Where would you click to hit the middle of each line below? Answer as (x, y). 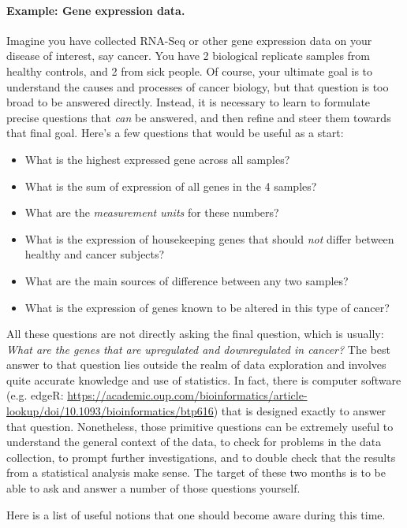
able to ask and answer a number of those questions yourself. (153, 488)
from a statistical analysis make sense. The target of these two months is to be (196, 472)
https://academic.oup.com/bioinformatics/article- (187, 395)
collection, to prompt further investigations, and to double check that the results (201, 457)
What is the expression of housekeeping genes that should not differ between (209, 238)
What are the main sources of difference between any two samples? (187, 280)
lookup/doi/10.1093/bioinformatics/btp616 (110, 411)
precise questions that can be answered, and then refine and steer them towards (199, 117)
